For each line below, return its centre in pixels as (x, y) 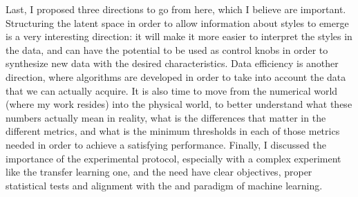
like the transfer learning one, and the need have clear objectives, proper (159, 172)
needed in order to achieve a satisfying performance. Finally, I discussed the (166, 144)
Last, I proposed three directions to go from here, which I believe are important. (176, 9)
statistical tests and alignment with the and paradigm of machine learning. (164, 185)
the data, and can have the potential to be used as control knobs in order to (167, 49)
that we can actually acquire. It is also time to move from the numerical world (172, 90)
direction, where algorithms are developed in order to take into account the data (176, 76)
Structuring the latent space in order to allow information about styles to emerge (177, 22)
